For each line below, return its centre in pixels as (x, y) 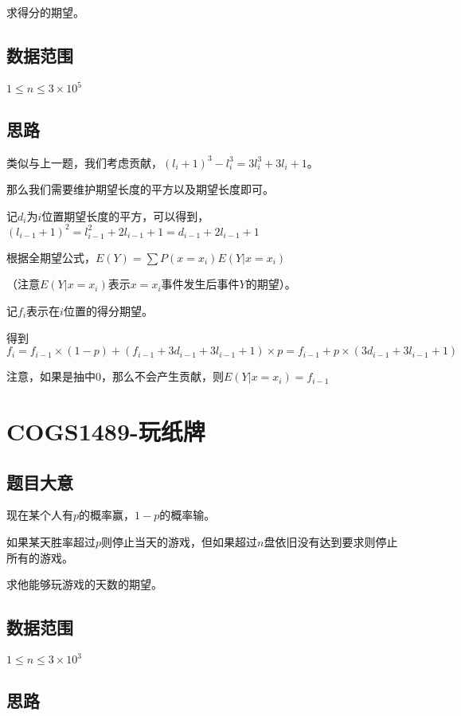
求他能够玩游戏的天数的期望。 (84, 584)
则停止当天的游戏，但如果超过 (180, 541)
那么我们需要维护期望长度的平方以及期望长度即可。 (140, 189)
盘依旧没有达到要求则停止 (331, 541)
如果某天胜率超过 (51, 541)
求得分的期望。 (45, 12)
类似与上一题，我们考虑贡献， (84, 162)
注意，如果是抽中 (51, 376)
